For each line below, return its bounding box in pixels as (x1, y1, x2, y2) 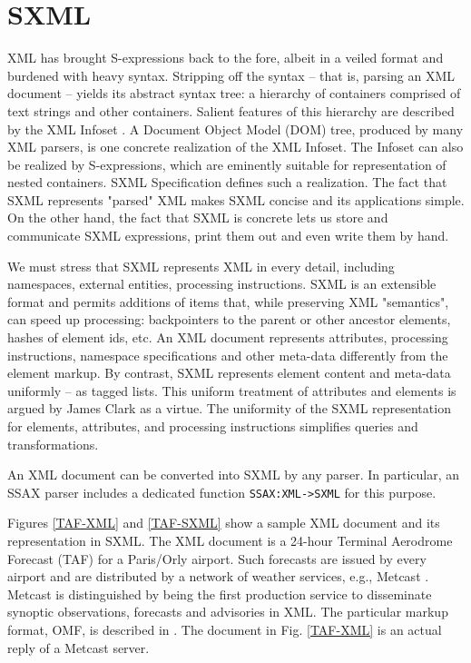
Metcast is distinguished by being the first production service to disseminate (7, 584, 432, 603)
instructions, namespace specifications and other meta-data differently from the (7, 345, 448, 364)
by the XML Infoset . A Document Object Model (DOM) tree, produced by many (7, 119, 464, 138)
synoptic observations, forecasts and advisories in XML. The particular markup (7, 602, 448, 621)
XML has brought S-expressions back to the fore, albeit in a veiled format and (7, 48, 444, 67)
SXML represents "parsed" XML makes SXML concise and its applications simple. (7, 190, 465, 209)
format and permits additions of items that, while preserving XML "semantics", (7, 292, 449, 311)
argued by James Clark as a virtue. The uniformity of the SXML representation (7, 399, 451, 418)
